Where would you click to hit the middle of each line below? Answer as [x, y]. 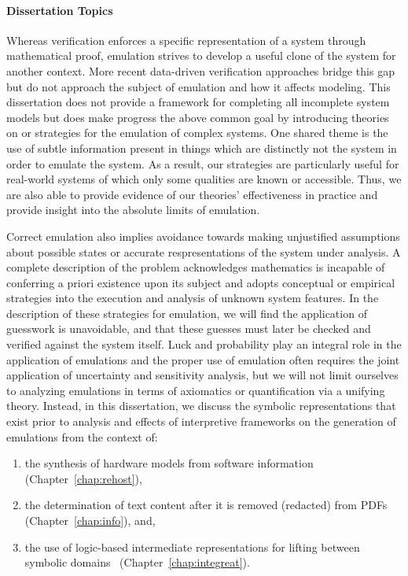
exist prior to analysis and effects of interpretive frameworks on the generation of [201, 421]
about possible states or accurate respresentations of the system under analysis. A [204, 251]
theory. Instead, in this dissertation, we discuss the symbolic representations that [201, 406]
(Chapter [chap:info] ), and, [90, 521]
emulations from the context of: [82, 436]
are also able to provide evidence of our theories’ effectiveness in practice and [192, 194]
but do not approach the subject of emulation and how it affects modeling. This [198, 86]
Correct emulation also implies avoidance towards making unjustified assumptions [203, 236]
